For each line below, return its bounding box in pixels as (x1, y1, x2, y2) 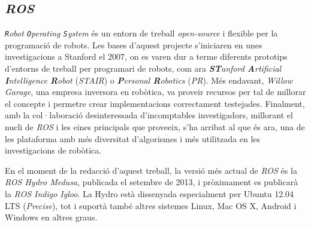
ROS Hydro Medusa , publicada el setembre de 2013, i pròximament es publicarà (5, 176, 298, 188)
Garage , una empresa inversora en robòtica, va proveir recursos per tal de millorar (5, 85, 306, 98)
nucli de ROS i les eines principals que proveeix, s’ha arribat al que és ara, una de (5, 121, 305, 133)
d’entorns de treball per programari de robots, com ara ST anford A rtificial (5, 62, 282, 75)
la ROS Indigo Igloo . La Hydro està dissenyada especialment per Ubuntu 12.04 (5, 187, 294, 200)
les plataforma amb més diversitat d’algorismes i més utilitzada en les (5, 132, 261, 145)
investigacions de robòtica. (5, 144, 102, 157)
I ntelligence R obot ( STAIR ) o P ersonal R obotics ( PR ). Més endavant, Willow (5, 73, 292, 86)
